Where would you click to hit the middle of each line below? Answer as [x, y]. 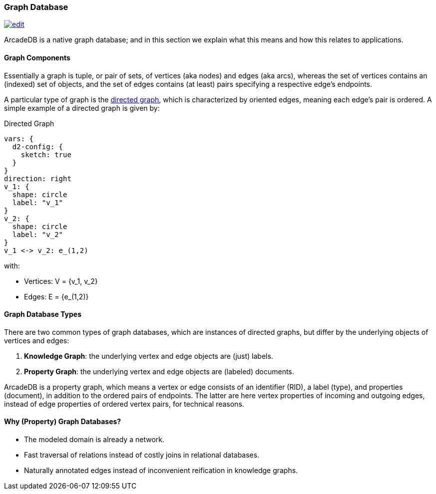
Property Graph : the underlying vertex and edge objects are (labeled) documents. [159, 371]
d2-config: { [38, 146]
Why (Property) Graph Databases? [63, 422]
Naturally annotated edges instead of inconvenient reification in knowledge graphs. [161, 471]
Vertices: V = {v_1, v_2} [61, 281]
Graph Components [37, 57]
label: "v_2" [38, 234]
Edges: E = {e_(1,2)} [56, 296]
